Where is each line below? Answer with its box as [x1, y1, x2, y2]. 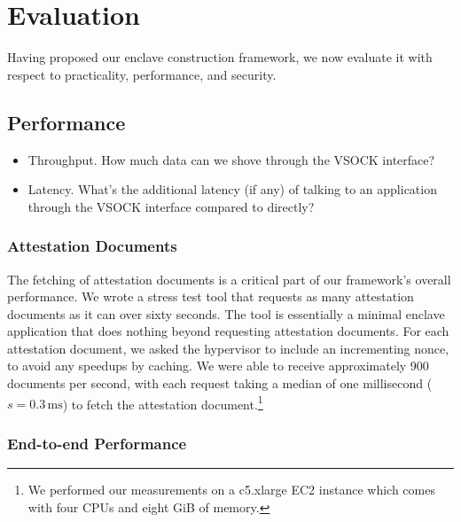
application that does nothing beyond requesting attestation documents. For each [7, 322, 449, 340]
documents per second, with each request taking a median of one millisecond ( [7, 374, 433, 393]
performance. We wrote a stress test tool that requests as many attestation [7, 287, 414, 306]
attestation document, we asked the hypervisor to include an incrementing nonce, [7, 339, 449, 357]
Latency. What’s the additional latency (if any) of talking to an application [27, 180, 437, 199]
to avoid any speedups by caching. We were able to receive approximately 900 [7, 356, 429, 375]
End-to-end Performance [7, 432, 187, 454]
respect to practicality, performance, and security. [7, 65, 277, 83]
